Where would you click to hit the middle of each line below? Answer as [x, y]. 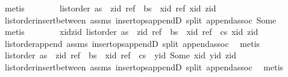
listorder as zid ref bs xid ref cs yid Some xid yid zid [120, 55]
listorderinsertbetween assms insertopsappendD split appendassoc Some [140, 20]
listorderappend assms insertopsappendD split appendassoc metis [132, 43]
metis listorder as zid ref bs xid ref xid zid [110, 8]
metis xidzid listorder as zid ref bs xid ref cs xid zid [131, 32]
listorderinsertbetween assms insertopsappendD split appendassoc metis [144, 66]
